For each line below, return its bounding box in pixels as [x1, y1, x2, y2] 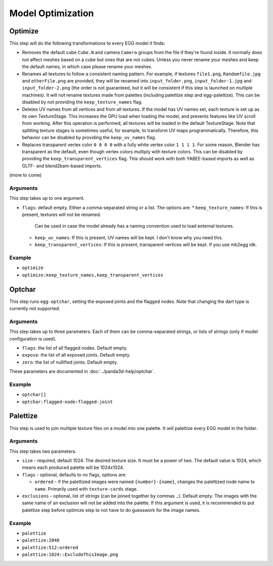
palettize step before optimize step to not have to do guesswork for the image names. [22, 507, 201, 513]
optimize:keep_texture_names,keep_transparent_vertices [22, 272, 164, 278]
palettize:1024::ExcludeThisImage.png [22, 552, 118, 557]
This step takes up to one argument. [9, 195, 85, 201]
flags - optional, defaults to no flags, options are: [22, 471, 127, 477]
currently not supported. [9, 306, 61, 312]
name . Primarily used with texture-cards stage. [34, 486, 138, 492]
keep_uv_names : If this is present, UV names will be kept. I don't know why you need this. [34, 234, 223, 240]
